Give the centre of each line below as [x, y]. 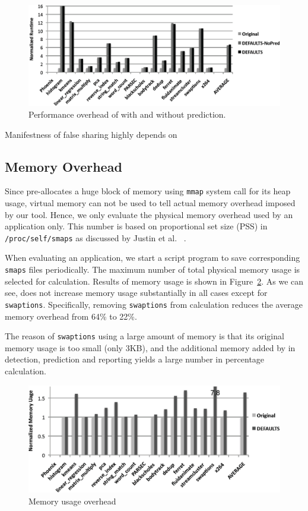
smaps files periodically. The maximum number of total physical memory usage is [153, 269]
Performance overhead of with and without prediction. [127, 114]
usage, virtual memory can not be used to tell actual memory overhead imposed [150, 202]
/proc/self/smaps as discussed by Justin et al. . [96, 237]
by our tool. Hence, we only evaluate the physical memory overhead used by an [149, 214]
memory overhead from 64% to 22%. [71, 316]
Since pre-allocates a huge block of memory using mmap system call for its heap [148, 191]
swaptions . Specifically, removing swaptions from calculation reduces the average [154, 304]
